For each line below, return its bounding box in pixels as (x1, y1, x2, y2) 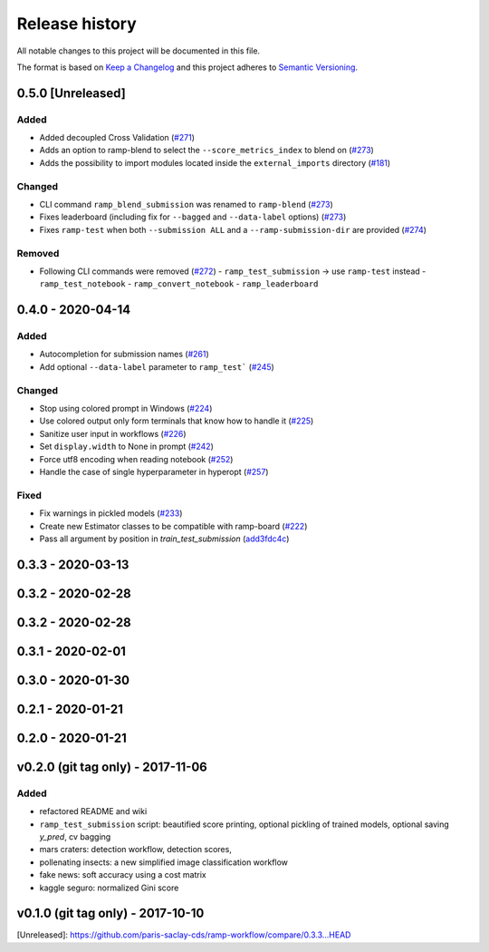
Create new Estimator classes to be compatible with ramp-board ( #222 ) (39, 520, 308, 531)
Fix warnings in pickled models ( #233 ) (39, 508, 183, 519)
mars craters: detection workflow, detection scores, (39, 844, 233, 855)
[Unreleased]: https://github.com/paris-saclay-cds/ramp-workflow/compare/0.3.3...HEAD (16, 929, 351, 940)
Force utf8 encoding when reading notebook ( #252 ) (39, 453, 234, 464)
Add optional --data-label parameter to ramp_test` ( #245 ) (39, 361, 275, 372)
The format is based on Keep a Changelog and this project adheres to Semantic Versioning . (16, 62, 358, 73)
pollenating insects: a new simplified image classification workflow (39, 857, 289, 868)
